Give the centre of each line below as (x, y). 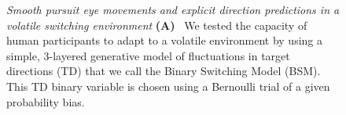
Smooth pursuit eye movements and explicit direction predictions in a (173, 9)
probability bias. (46, 101)
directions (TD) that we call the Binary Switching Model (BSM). (164, 71)
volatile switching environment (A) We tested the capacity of (157, 25)
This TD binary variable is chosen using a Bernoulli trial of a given (168, 86)
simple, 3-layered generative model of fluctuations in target (148, 55)
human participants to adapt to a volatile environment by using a (164, 40)
